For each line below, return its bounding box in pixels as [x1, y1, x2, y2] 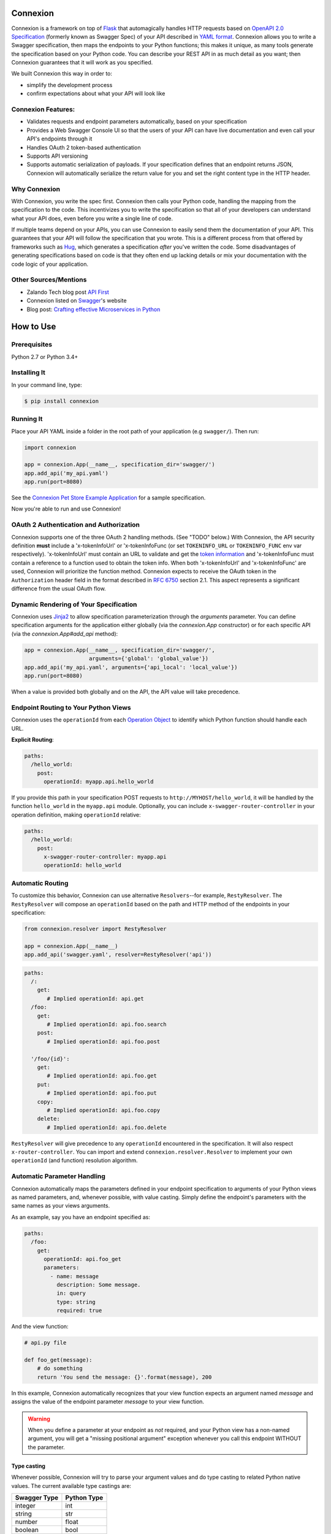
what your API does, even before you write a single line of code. [11, 215, 173, 222]
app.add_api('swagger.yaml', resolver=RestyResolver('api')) [24, 951, 212, 958]
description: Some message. [56, 1281, 141, 1289]
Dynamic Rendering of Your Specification [11, 600, 137, 609]
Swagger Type [15, 1493, 59, 1501]
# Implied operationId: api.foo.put [47, 1090, 158, 1097]
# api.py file [24, 1339, 67, 1346]
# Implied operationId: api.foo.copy [47, 1106, 161, 1114]
